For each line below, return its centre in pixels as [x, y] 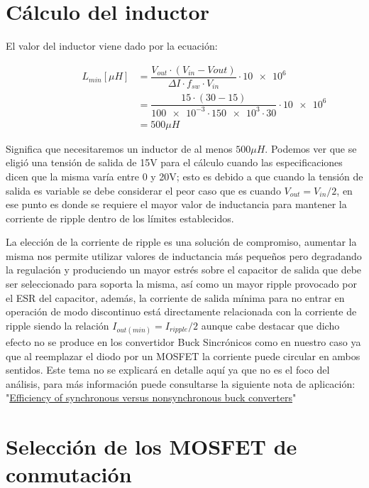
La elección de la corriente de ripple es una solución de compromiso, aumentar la [181, 242]
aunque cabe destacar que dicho [270, 325]
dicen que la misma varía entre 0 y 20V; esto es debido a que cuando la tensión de [184, 176]
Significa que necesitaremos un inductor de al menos [119, 148]
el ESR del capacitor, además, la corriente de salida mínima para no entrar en [175, 297]
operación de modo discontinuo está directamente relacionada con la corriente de [181, 311]
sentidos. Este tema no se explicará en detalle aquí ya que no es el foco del [168, 370]
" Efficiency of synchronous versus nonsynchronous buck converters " [151, 397]
